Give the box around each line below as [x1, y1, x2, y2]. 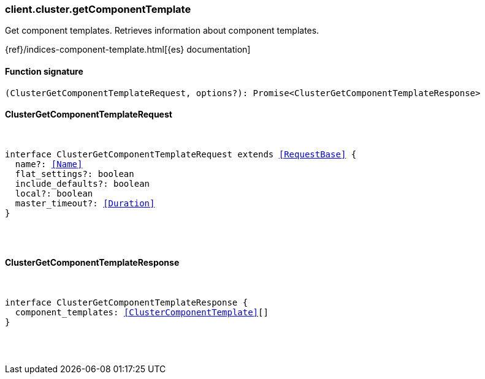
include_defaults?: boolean [15, 178, 150, 189]
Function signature [5, 66, 83, 77]
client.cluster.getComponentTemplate [5, 3, 191, 15]
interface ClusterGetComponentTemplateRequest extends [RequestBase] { [5, 149, 357, 159]
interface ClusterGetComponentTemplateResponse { [5, 298, 248, 308]
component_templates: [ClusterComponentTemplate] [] [15, 307, 269, 318]
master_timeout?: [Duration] [15, 198, 155, 208]
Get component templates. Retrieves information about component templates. [5, 25, 319, 36]
